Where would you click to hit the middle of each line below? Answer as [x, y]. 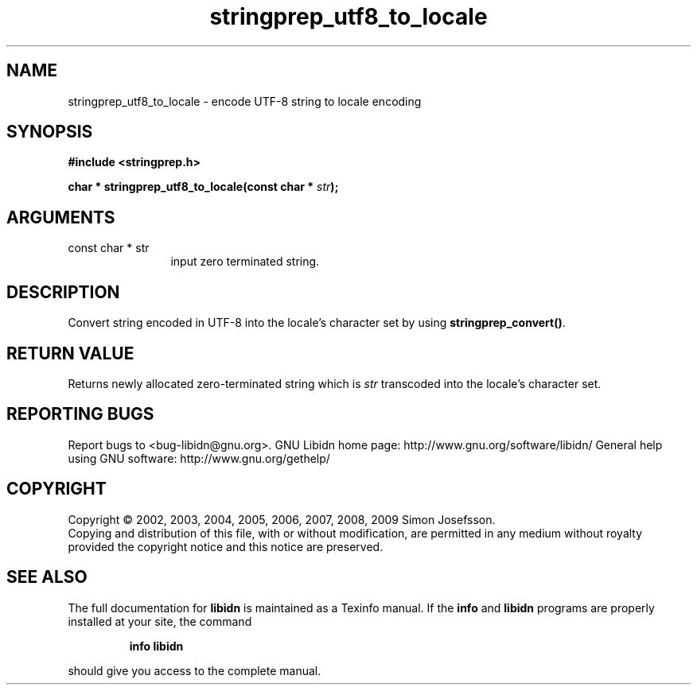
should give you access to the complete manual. [195, 670]
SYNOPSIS [50, 132]
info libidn [156, 646]
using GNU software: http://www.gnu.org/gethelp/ [199, 458]
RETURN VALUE [70, 353]
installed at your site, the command [160, 621]
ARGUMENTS [61, 217]
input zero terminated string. [245, 262]
